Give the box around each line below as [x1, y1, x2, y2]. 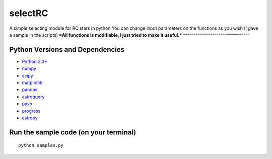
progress [22, 108, 41, 114]
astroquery [22, 94, 45, 100]
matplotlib [22, 79, 43, 86]
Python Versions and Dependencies [9, 45, 125, 54]
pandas [22, 87, 38, 93]
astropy [22, 115, 38, 121]
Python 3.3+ [22, 58, 48, 64]
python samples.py [18, 142, 64, 148]
